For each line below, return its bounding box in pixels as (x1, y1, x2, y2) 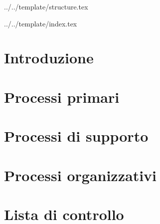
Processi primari (4, 86, 120, 107)
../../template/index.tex (4, 18, 77, 28)
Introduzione (4, 47, 94, 68)
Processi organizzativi (4, 165, 157, 185)
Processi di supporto (4, 126, 149, 146)
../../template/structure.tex (4, 1, 88, 11)
